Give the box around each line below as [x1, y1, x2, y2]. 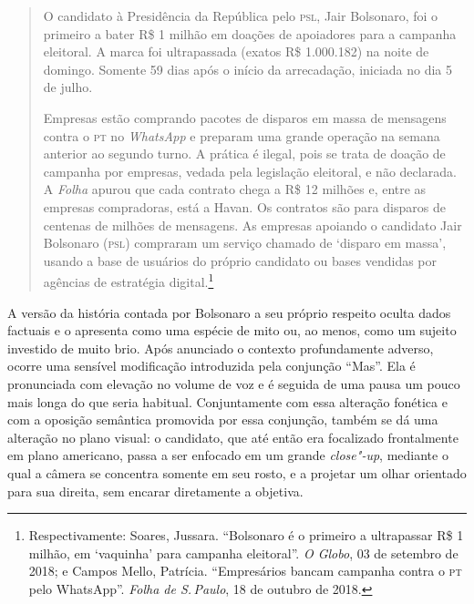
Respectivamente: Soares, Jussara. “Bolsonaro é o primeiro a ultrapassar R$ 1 [28, 526, 464, 545]
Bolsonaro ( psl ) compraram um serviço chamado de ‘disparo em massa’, [43, 233, 447, 252]
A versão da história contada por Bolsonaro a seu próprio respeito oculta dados [7, 302, 451, 322]
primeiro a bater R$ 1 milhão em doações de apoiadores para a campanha [43, 24, 457, 43]
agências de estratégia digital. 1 [43, 270, 214, 291]
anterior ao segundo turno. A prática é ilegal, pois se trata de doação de [43, 144, 446, 163]
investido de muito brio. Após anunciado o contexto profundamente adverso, [7, 338, 434, 357]
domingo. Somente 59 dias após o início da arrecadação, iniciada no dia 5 [43, 59, 453, 78]
